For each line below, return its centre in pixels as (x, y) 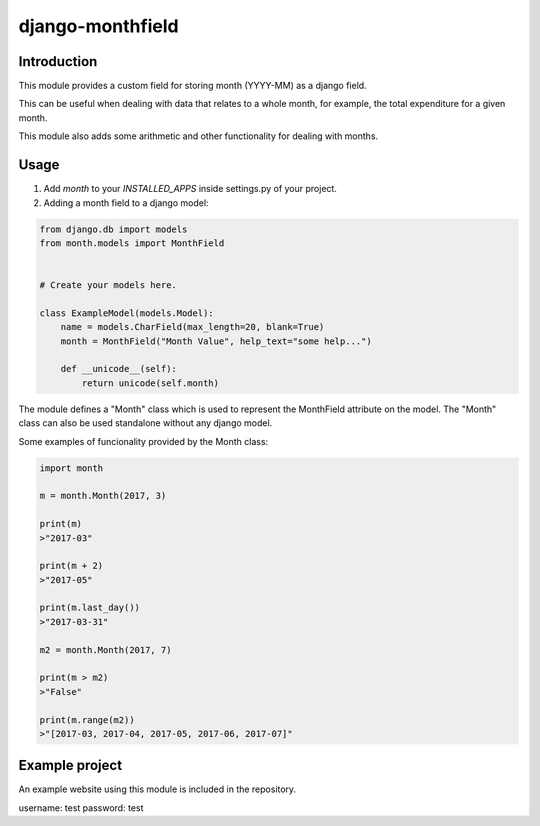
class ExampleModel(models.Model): (126, 313)
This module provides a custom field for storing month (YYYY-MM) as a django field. (192, 86)
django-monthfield (98, 26)
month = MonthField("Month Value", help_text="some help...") (216, 341)
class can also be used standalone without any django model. (145, 423)
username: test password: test (81, 807)
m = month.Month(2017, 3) (103, 496)
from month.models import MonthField (132, 243)
